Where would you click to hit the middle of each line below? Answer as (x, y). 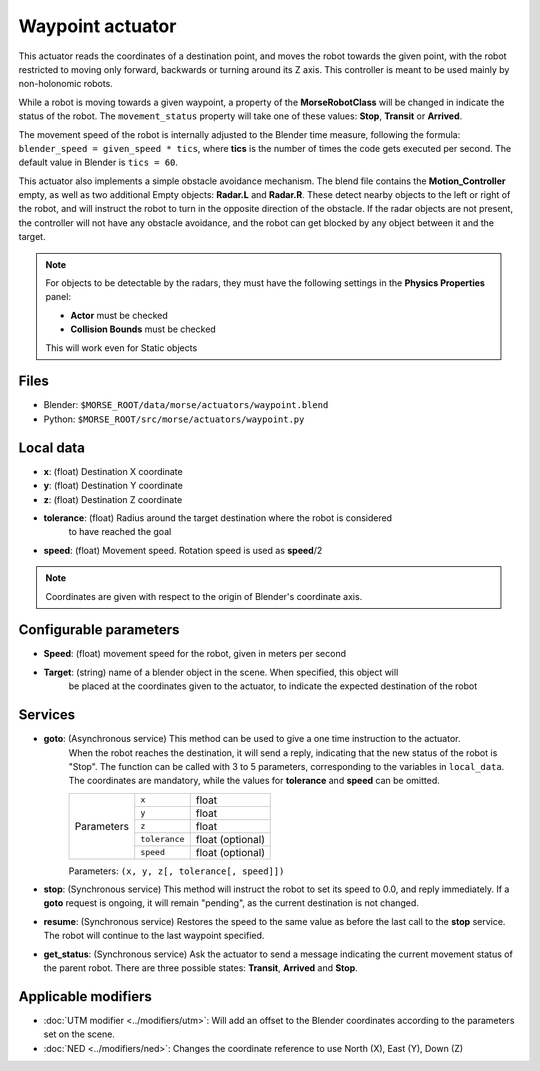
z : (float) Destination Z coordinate (113, 499)
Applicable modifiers (85, 996)
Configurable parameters (99, 630)
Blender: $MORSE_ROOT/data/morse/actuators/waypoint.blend (186, 405)
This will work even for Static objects (121, 347)
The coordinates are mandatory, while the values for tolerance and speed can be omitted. (254, 781)
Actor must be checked (119, 315)
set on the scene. (79, 1034)
